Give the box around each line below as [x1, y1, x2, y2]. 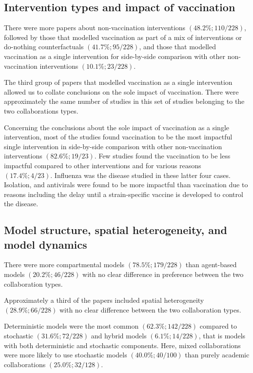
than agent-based [185, 259, 237, 270]
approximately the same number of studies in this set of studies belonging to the [4, 96, 245, 106]
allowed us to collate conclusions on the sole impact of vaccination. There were [4, 86, 239, 97]
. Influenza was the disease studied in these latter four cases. [50, 170, 231, 180]
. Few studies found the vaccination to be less [94, 151, 231, 161]
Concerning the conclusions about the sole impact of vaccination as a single [4, 122, 230, 132]
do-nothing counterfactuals [4, 41, 84, 52]
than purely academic [185, 350, 250, 360]
